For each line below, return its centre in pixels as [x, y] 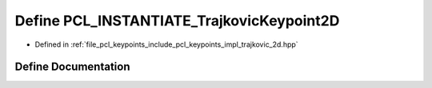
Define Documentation [72, 67]
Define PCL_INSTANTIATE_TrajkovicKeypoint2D [177, 21]
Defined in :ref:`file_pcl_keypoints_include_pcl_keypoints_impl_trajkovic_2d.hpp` [167, 44]
